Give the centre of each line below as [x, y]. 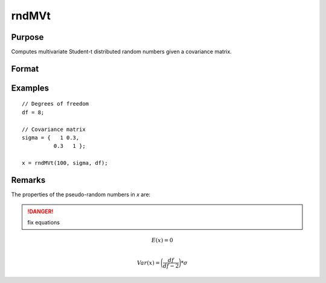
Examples [30, 88]
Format [25, 68]
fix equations [44, 222]
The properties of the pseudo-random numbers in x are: [81, 195]
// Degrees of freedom [56, 104]
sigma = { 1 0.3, [51, 138]
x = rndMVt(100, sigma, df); [65, 163]
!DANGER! [40, 211]
